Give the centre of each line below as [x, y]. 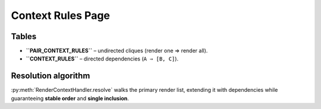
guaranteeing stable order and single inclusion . [70, 98]
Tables [24, 36]
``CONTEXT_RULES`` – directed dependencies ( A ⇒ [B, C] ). [102, 59]
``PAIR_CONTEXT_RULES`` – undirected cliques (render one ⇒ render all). [117, 51]
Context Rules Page [60, 15]
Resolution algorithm [51, 76]
